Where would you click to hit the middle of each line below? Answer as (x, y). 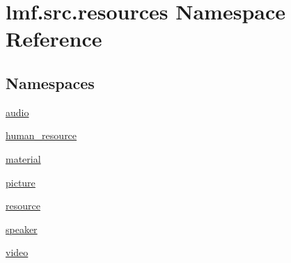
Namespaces (50, 82)
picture (21, 182)
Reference (54, 39)
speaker (22, 229)
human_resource (41, 135)
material (23, 158)
